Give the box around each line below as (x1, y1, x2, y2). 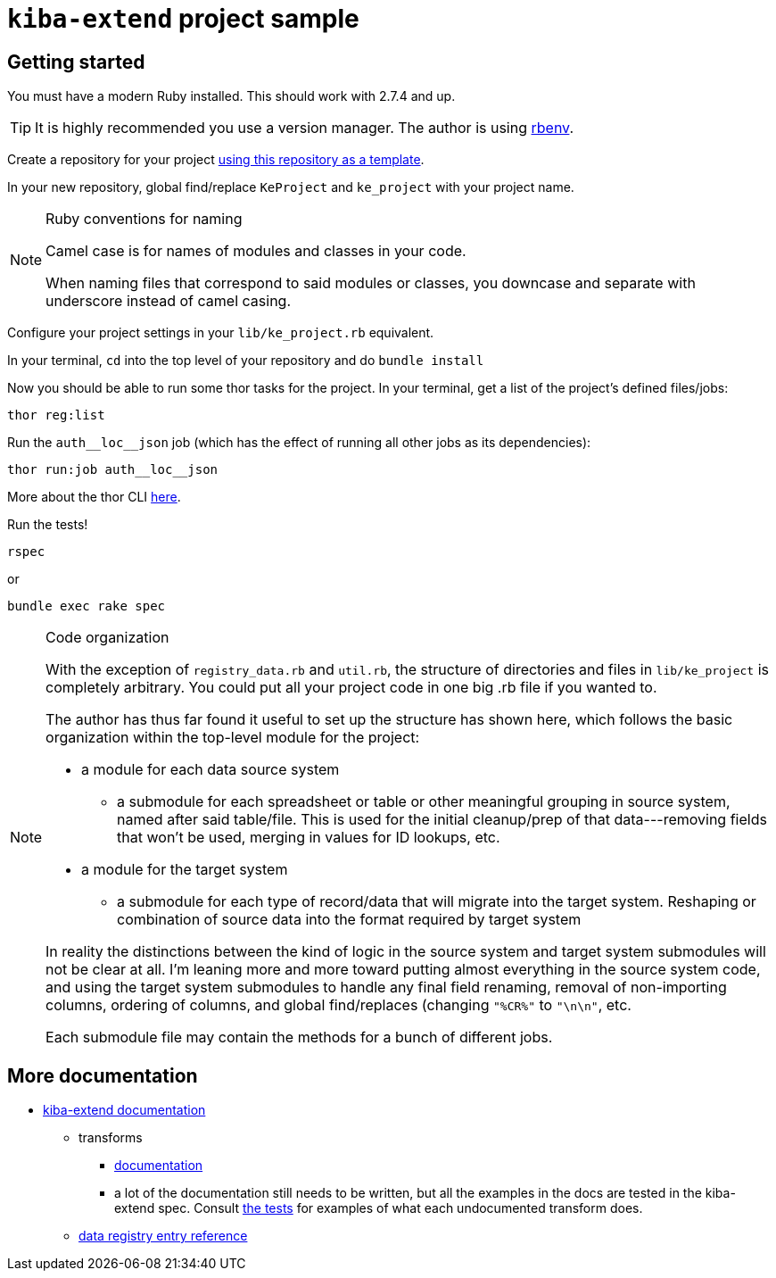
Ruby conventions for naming (45, 210, 243, 228)
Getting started (7, 50, 145, 73)
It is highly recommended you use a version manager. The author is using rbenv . (35, 119, 574, 137)
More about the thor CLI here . (7, 489, 181, 505)
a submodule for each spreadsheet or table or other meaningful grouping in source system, (117, 793, 731, 811)
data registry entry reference (78, 1228, 248, 1244)
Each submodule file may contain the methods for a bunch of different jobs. (45, 1028, 553, 1047)
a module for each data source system (81, 760, 340, 779)
